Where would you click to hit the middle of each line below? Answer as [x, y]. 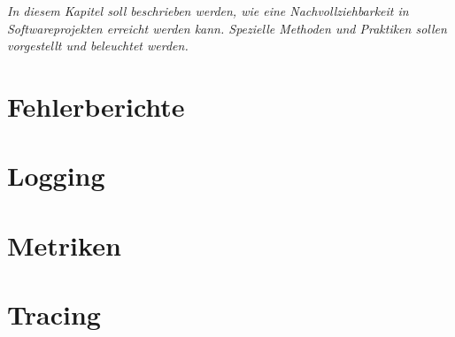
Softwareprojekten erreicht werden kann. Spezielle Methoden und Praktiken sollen [227, 28]
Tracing [54, 314]
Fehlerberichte [96, 106]
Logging [56, 176]
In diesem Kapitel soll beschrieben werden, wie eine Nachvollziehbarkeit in [208, 11]
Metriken [64, 245]
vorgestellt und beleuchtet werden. [98, 46]
